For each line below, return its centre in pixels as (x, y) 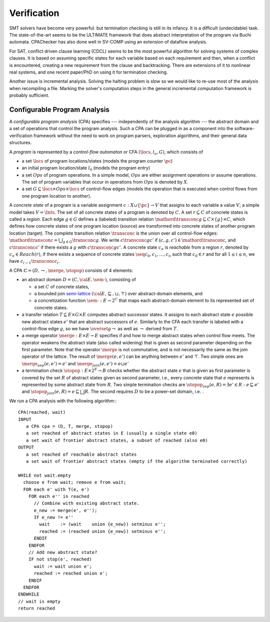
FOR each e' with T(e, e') (56, 489)
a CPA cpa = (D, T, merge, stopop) (69, 426)
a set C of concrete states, (62, 286)
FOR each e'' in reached (59, 496)
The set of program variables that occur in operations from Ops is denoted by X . (105, 182)
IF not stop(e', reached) (60, 559)
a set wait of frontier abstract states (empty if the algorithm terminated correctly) (136, 461)
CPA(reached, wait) (42, 412)
